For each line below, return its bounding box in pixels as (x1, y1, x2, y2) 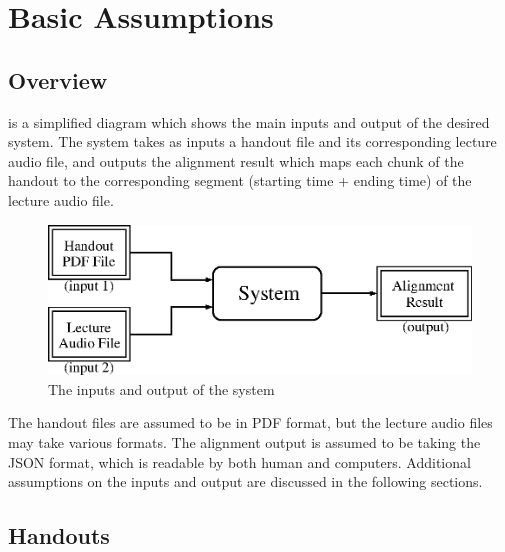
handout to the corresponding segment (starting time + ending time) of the (8, 170, 472, 191)
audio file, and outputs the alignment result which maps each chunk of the (8, 150, 464, 171)
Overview (8, 64, 108, 95)
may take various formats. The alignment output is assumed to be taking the (8, 432, 481, 453)
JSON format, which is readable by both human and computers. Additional (8, 451, 471, 472)
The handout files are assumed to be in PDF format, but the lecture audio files (8, 412, 493, 433)
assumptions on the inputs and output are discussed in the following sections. (8, 471, 483, 492)
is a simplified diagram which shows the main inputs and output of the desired (8, 111, 490, 132)
